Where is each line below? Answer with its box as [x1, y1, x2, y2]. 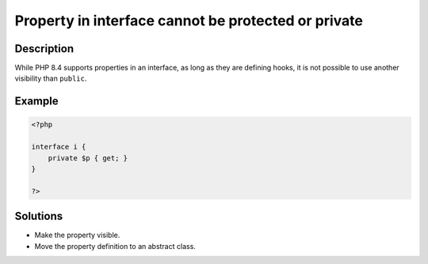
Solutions [14, 209, 63, 223]
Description [14, 42, 75, 55]
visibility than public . [14, 74, 87, 83]
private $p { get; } [48, 153, 128, 162]
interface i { [31, 142, 86, 152]
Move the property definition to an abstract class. [34, 241, 196, 251]
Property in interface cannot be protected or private [14, 12, 364, 29]
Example [14, 95, 59, 108]
